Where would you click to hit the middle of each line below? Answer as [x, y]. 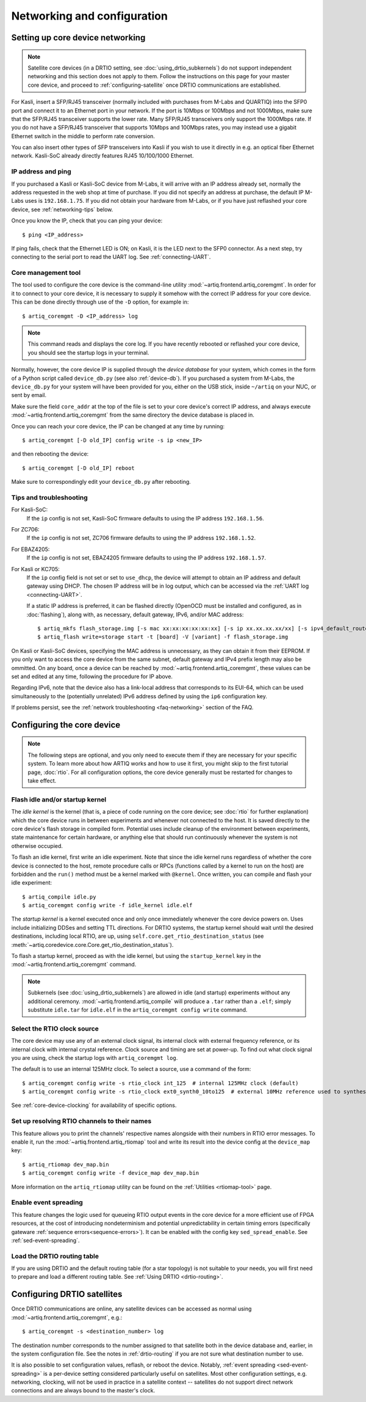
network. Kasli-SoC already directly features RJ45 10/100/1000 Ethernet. [102, 156]
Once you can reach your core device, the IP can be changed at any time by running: [118, 426]
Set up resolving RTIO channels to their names [81, 1121]
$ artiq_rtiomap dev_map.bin [66, 1164]
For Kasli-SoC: [30, 509]
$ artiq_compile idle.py [59, 897]
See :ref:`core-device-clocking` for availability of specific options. [94, 1105]
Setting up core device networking [78, 38]
